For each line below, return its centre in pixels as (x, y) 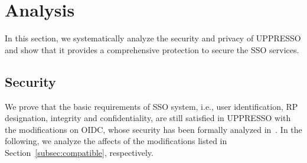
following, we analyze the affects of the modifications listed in (116, 141)
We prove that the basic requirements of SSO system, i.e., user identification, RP (151, 106)
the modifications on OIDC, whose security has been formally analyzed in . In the (153, 129)
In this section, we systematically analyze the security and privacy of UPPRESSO (153, 38)
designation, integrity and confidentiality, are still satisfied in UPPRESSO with (148, 118)
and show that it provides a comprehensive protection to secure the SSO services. (152, 49)
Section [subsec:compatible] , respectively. (79, 152)
